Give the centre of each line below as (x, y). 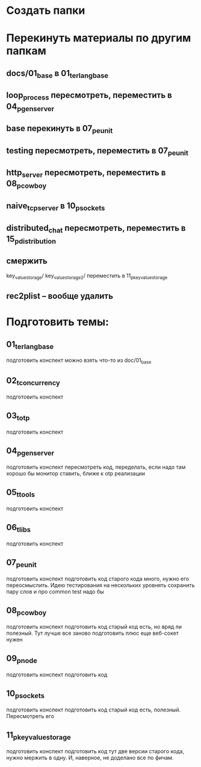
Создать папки (46, 11)
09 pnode (22, 659)
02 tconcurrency (33, 381)
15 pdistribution (31, 239)
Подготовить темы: (58, 322)
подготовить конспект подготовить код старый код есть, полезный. (94, 710)
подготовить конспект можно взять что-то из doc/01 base (79, 361)
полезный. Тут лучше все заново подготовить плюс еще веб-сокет (93, 633)
